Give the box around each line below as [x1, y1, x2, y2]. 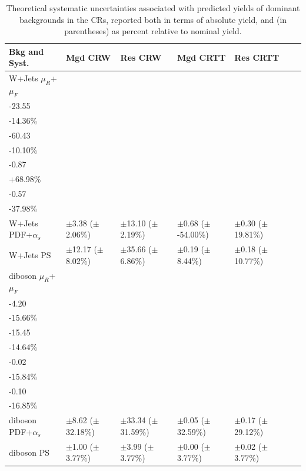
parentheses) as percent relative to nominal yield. [64, 25, 242, 37]
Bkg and [9, 45, 44, 57]
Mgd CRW [65, 51, 111, 63]
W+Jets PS [9, 249, 51, 261]
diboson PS [9, 446, 50, 458]
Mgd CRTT [177, 51, 226, 63]
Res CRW [120, 51, 162, 63]
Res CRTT [234, 51, 280, 63]
